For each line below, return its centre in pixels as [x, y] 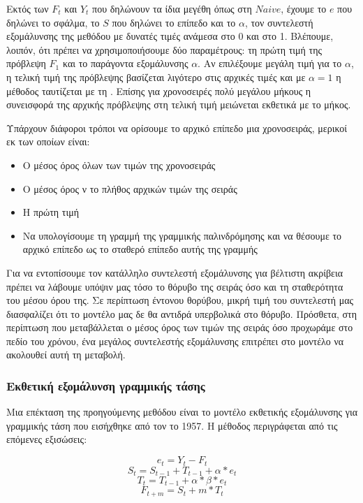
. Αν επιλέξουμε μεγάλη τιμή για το [270, 63]
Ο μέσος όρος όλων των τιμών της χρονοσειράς [119, 165]
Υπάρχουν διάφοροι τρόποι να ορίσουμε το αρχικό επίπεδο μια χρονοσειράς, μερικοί [177, 127]
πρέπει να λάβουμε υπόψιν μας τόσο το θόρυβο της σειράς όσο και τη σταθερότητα [175, 286]
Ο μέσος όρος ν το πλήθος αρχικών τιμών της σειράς [130, 188]
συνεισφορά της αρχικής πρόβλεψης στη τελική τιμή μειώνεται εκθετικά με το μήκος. [179, 104]
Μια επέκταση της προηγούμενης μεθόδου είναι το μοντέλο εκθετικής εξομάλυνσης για [182, 412]
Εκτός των [28, 8]
